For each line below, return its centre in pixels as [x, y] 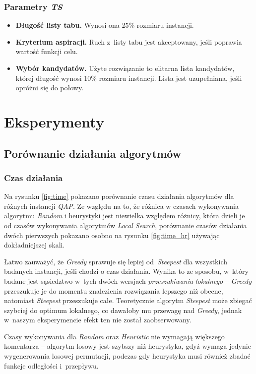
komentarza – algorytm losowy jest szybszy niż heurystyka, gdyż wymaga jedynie [128, 346]
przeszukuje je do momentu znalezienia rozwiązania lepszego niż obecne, [114, 290]
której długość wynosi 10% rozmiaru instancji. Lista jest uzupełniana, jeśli [129, 78]
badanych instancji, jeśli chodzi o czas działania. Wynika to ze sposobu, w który [126, 271]
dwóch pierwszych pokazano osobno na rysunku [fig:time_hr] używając [112, 235]
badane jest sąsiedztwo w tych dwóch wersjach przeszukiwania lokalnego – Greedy [128, 280]
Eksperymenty [54, 121]
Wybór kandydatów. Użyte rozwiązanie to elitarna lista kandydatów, [125, 68]
